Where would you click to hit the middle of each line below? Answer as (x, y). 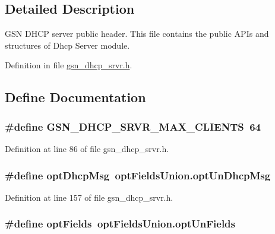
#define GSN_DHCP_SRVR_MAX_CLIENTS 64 (133, 126)
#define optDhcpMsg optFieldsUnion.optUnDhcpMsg (138, 175)
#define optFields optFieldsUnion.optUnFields (120, 224)
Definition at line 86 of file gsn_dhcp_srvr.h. (87, 148)
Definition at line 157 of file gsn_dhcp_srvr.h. (89, 197)
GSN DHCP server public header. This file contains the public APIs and (137, 34)
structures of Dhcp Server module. (67, 45)
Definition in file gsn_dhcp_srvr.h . (69, 65)
